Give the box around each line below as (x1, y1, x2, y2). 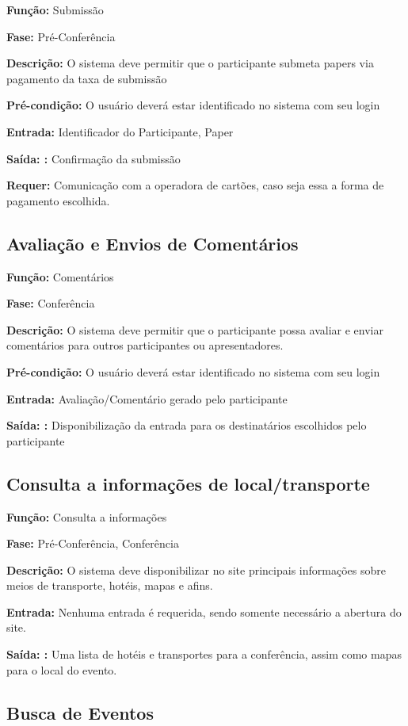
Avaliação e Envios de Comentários (6, 231, 299, 255)
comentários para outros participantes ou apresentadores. (6, 337, 284, 353)
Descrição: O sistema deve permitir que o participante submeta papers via (6, 55, 374, 71)
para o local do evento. (6, 661, 117, 678)
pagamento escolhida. (6, 192, 110, 208)
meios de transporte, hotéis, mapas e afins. (6, 577, 213, 594)
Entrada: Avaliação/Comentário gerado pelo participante (6, 390, 288, 407)
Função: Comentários (6, 268, 114, 285)
